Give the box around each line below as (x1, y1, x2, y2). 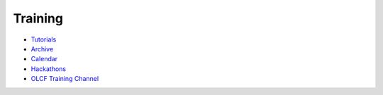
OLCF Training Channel (30, 75, 99, 83)
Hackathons (30, 64, 67, 73)
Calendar (30, 55, 58, 63)
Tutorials (30, 35, 57, 44)
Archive (30, 44, 54, 53)
